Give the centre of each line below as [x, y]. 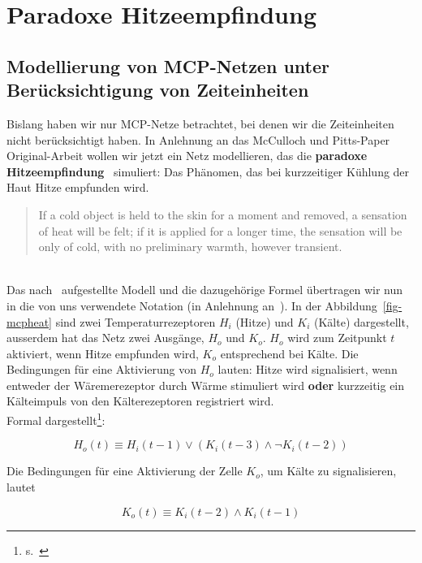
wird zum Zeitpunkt [337, 338]
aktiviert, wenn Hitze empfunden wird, [103, 353]
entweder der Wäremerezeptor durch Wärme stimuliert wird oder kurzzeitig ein [206, 385]
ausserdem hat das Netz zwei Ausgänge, [105, 338]
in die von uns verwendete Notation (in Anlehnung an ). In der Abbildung [192, 305]
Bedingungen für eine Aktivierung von [102, 369]
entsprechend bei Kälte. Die [289, 353]
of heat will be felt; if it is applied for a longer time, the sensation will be [220, 230]
